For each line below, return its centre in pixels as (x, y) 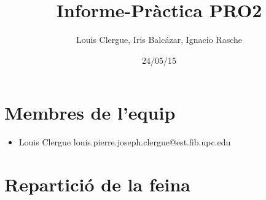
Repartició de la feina (97, 184)
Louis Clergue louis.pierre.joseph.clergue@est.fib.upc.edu (125, 142)
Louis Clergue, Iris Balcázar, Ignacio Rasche (159, 40)
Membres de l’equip (90, 113)
